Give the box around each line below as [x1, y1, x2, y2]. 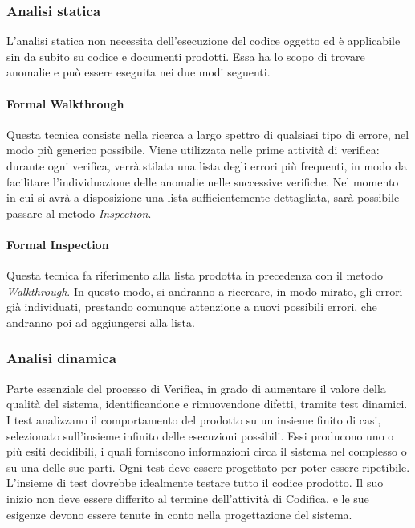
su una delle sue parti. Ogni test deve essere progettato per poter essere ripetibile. [6, 458, 410, 475]
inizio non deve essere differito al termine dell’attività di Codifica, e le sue [6, 489, 369, 506]
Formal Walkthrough [6, 95, 124, 112]
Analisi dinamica [6, 348, 116, 368]
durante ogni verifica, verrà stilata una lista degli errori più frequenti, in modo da [6, 157, 407, 174]
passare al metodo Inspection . [6, 204, 152, 221]
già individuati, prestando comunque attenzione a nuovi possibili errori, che [6, 298, 377, 315]
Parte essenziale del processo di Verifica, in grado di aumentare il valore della [6, 379, 386, 396]
